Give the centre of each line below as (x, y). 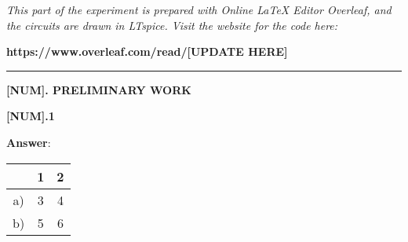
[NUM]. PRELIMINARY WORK (99, 89)
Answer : (29, 142)
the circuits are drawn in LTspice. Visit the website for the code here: (172, 25)
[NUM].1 (31, 116)
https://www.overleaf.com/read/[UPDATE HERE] (147, 51)
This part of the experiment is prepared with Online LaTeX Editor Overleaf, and (199, 9)
